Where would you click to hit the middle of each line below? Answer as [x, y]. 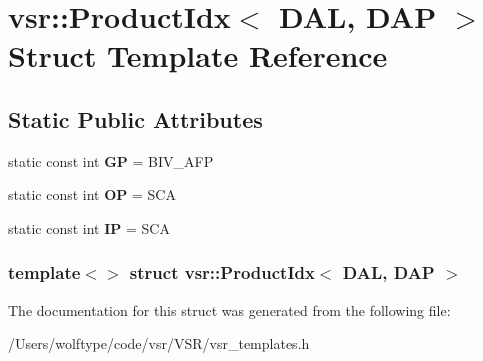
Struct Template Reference [198, 55]
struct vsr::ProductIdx [222, 272]
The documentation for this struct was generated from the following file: [229, 309]
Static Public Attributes [135, 118]
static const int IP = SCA [89, 227]
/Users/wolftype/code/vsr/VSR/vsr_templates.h [159, 343]
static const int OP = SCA [92, 194]
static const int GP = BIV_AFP [111, 160]
